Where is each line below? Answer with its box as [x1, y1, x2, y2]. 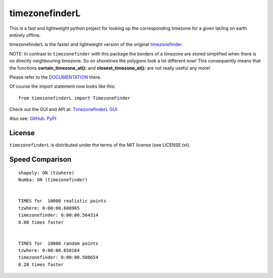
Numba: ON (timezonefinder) [18, 177, 88, 183]
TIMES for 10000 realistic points [18, 198, 107, 204]
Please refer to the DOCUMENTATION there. [9, 74, 102, 80]
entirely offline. [9, 32, 41, 38]
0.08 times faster [18, 219, 64, 225]
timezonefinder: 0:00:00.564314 [18, 212, 99, 218]
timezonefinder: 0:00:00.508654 [18, 255, 99, 260]
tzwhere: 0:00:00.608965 [18, 205, 80, 211]
